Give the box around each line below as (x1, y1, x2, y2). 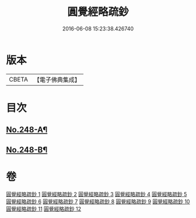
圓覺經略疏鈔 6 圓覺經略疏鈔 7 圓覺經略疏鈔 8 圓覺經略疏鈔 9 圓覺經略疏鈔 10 (6, 197, 190, 205)
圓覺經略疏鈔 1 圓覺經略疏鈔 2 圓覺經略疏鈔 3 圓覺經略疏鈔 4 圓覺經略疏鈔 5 (6, 190, 187, 197)
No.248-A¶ (6, 125, 48, 135)
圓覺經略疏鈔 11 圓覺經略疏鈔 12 (6, 205, 82, 212)
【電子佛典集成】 (33, 76, 80, 84)
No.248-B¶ (6, 145, 48, 155)
